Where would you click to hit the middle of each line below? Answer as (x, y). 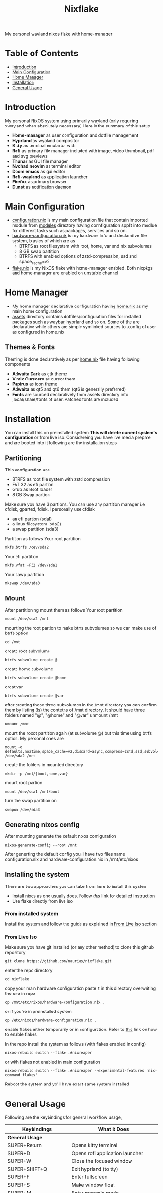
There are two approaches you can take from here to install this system (76, 886)
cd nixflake (17, 979)
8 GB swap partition (39, 251)
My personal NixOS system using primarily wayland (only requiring (72, 121)
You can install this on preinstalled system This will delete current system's (81, 433)
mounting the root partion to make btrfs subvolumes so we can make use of (81, 628)
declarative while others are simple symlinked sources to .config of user (84, 326)
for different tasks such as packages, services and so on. (69, 230)
